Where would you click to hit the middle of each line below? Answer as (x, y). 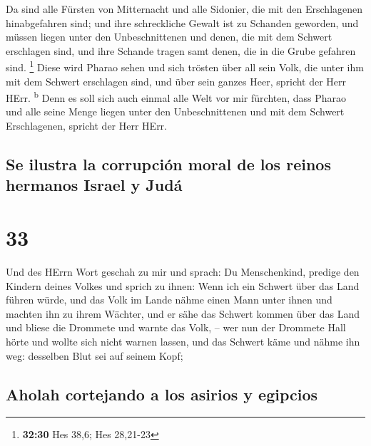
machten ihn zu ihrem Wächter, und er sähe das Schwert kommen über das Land (183, 313)
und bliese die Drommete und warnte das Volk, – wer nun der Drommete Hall (176, 327)
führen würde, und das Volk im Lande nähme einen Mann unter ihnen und (169, 300)
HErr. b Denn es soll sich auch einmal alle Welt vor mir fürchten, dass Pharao (176, 97)
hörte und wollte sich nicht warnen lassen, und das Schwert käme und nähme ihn (183, 341)
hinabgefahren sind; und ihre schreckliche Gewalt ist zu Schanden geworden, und (182, 22)
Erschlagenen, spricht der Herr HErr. (87, 126)
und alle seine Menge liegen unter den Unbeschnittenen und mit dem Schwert (175, 111)
